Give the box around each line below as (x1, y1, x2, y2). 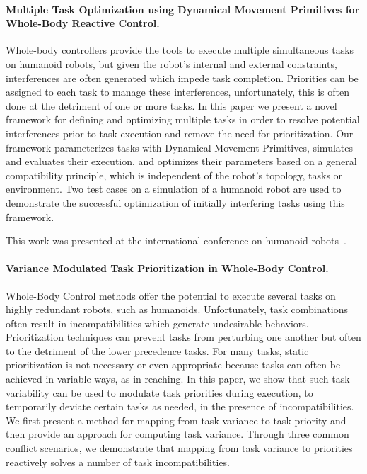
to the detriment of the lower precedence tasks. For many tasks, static (6, 343, 309, 358)
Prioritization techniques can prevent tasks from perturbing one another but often (6, 329, 361, 344)
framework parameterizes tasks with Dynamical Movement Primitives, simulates (6, 140, 353, 154)
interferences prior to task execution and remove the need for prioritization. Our (6, 125, 354, 140)
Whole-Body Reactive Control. (6, 16, 160, 30)
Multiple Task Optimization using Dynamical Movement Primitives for (6, 1, 360, 16)
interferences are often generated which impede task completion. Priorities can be (6, 70, 359, 85)
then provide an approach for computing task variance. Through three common (6, 427, 349, 441)
